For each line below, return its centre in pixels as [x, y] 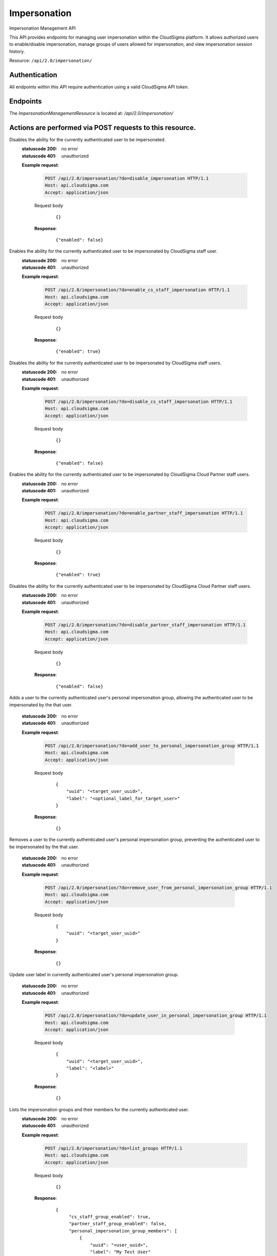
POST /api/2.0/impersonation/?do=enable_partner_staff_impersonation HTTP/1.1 [144, 513]
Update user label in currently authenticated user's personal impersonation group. [94, 974]
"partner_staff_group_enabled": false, [118, 1224]
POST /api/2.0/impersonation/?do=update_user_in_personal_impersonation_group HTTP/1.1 [156, 1016]
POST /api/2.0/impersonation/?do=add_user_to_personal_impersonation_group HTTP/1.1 [152, 746]
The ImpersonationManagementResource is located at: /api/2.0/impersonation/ [91, 113]
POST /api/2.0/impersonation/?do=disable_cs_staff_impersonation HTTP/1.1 [139, 401]
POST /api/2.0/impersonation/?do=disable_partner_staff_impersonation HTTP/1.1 [145, 625]
